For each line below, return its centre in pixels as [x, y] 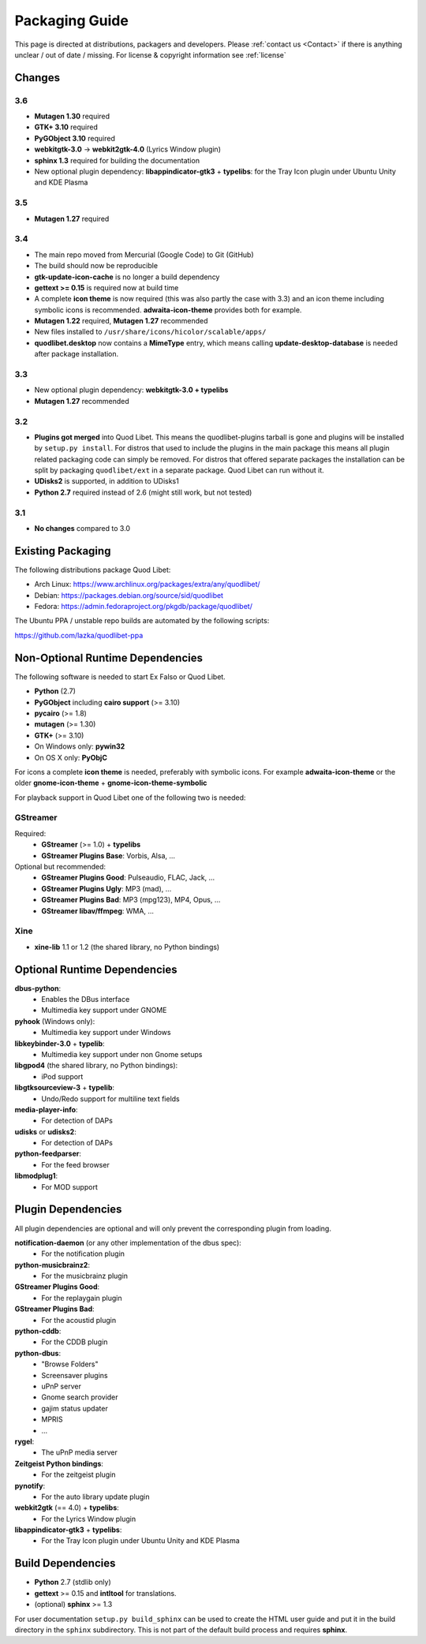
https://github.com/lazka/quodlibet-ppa [79, 635]
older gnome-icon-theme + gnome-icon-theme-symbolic [111, 783]
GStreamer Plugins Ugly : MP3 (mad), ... [106, 888]
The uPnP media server [80, 1452]
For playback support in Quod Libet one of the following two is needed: [130, 798]
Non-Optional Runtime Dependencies [108, 658]
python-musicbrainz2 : [52, 1265]
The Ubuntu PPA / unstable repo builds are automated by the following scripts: [142, 621]
